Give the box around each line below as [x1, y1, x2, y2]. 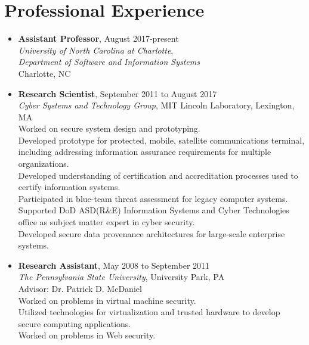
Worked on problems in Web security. [18, 329, 156, 341]
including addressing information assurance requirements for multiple [18, 145, 271, 158]
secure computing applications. [18, 317, 131, 330]
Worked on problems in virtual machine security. [18, 294, 196, 306]
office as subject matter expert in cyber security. [18, 216, 195, 228]
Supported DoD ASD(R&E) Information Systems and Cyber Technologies [18, 204, 289, 216]
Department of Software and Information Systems [18, 55, 200, 68]
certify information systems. [18, 181, 120, 193]
